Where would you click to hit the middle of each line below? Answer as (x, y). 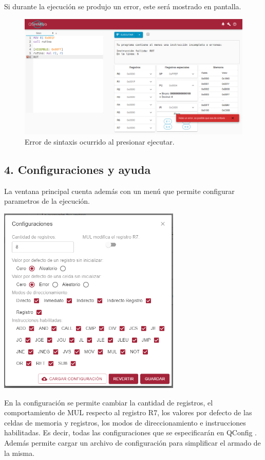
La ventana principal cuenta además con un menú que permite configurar (119, 191)
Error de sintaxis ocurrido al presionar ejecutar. (100, 142)
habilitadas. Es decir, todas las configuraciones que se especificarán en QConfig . (131, 432)
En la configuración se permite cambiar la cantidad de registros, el (109, 402)
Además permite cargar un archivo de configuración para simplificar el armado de (132, 443)
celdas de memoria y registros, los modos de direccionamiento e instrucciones (125, 422)
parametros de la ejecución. (47, 201)
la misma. (20, 453)
